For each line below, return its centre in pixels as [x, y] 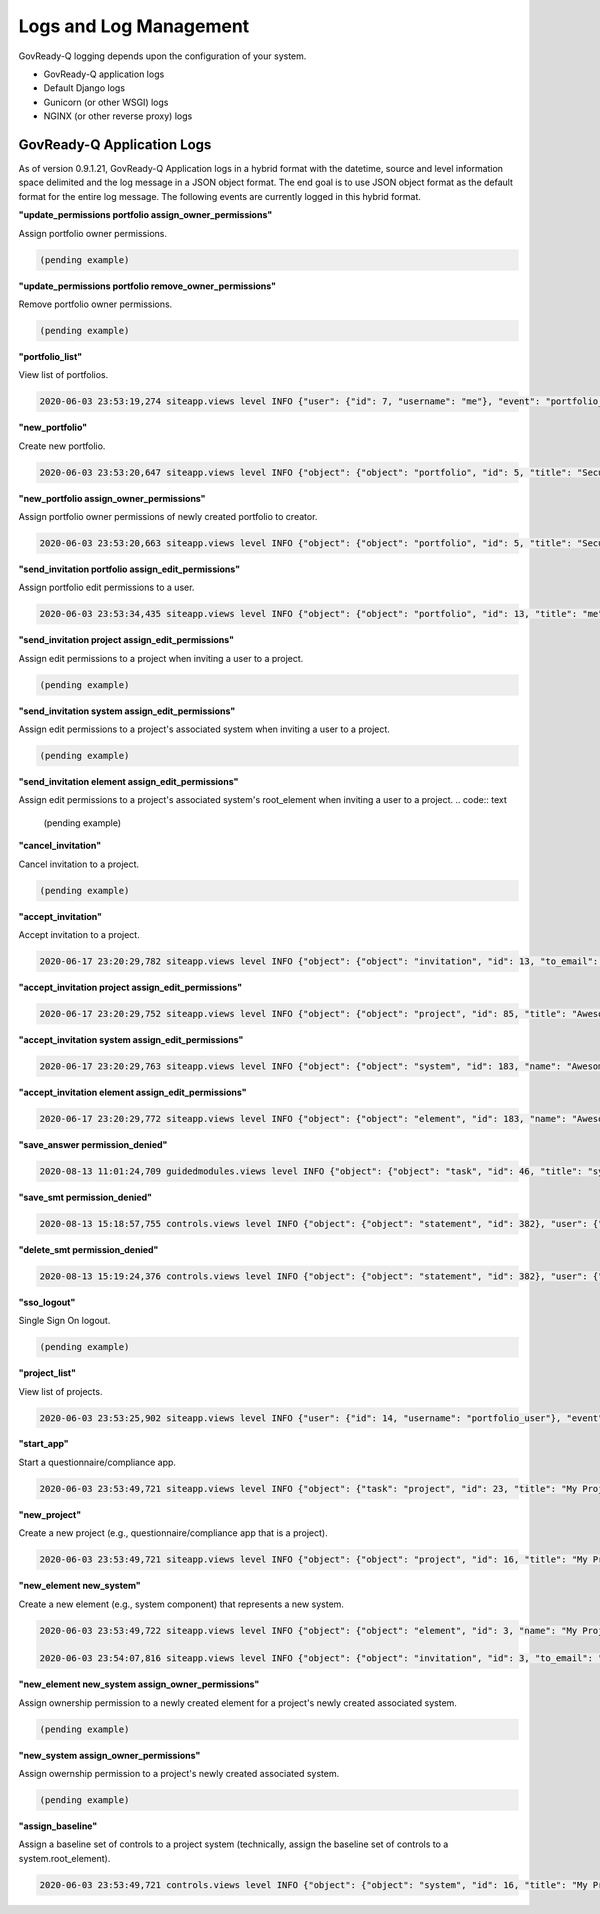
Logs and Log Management [134, 26]
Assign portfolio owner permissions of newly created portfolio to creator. [168, 517]
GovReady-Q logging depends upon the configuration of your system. [162, 56]
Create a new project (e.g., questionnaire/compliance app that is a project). [173, 1533]
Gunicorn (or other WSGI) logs [106, 102]
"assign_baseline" [58, 1826]
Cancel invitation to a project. [79, 864]
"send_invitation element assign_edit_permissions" [128, 782]
